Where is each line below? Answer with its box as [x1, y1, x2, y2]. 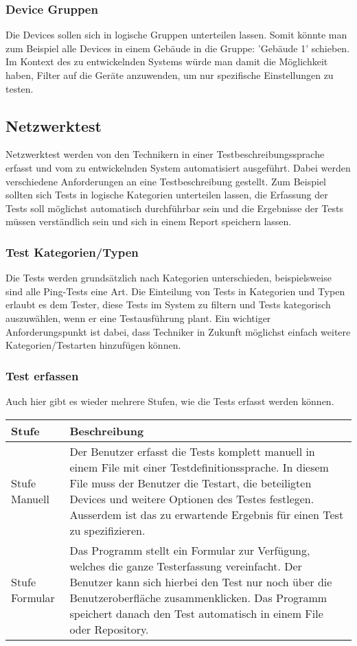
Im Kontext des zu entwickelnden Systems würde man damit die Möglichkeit [5, 54, 328, 69]
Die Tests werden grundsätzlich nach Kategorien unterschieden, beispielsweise [5, 270, 332, 285]
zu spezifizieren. [69, 522, 146, 538]
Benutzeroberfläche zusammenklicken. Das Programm [69, 589, 327, 605]
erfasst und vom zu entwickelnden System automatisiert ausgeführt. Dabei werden [5, 160, 351, 174]
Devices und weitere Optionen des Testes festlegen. [69, 490, 314, 507]
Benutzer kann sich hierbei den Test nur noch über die [69, 573, 332, 590]
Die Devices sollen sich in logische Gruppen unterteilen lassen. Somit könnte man [5, 27, 347, 42]
